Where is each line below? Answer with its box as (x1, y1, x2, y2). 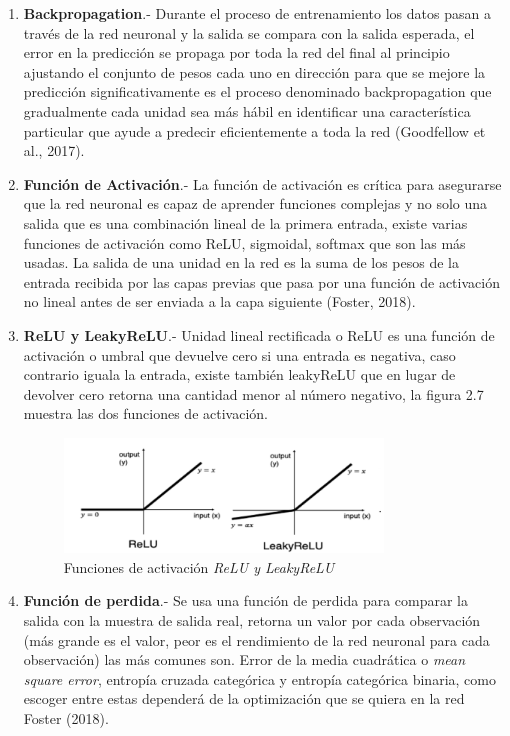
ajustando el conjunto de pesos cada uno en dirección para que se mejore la (23, 61, 486, 82)
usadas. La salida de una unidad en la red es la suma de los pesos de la (23, 252, 459, 273)
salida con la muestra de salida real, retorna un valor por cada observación (23, 610, 481, 631)
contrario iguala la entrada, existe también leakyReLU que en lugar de (23, 364, 456, 385)
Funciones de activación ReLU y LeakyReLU (63, 556, 335, 577)
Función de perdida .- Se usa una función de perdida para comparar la (23, 590, 469, 611)
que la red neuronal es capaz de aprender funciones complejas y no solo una (23, 193, 488, 214)
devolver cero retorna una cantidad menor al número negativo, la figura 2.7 (23, 383, 484, 404)
